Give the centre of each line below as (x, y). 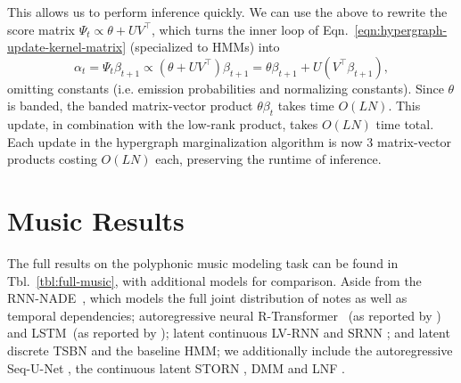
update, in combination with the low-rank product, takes (163, 124)
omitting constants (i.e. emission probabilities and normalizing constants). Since (226, 88)
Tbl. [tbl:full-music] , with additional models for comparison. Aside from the (214, 280)
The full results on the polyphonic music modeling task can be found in (203, 263)
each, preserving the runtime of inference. (268, 159)
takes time (306, 106)
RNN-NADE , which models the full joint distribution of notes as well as (207, 298)
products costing (52, 159)
